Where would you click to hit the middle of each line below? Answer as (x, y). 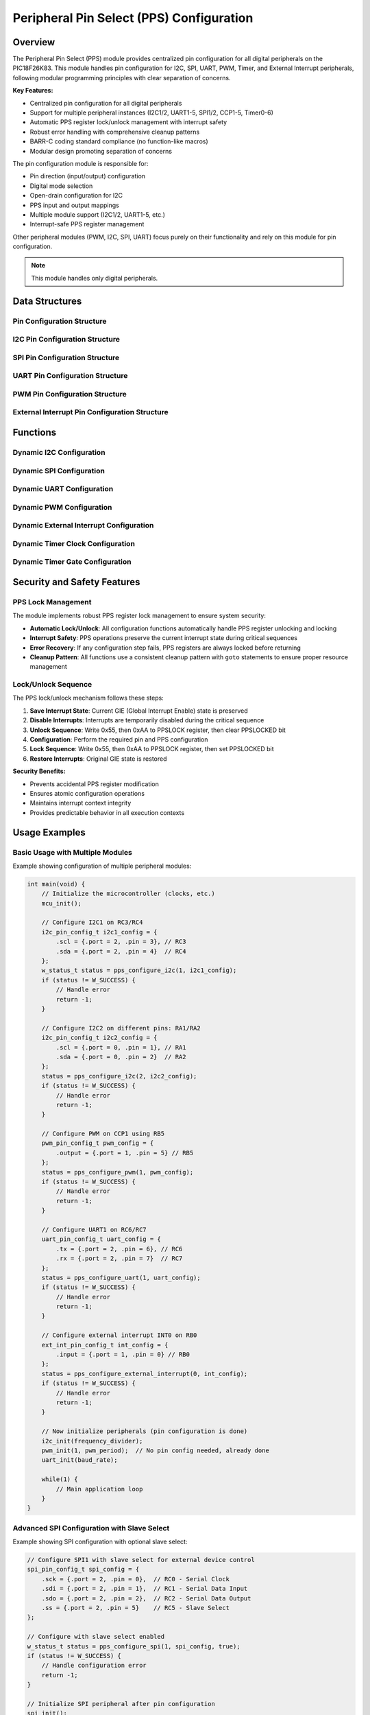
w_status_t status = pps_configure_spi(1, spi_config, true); (134, 1646)
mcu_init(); (62, 903)
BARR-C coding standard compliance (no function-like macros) (119, 141)
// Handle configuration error (94, 1666)
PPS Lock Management (52, 602)
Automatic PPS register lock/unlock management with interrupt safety (128, 122)
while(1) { (60, 1479)
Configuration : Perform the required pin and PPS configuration (119, 740)
